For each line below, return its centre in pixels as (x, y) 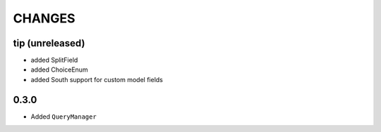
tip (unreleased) (49, 43)
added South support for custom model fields (97, 79)
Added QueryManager (64, 117)
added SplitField (54, 60)
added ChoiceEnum (59, 70)
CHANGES (44, 18)
